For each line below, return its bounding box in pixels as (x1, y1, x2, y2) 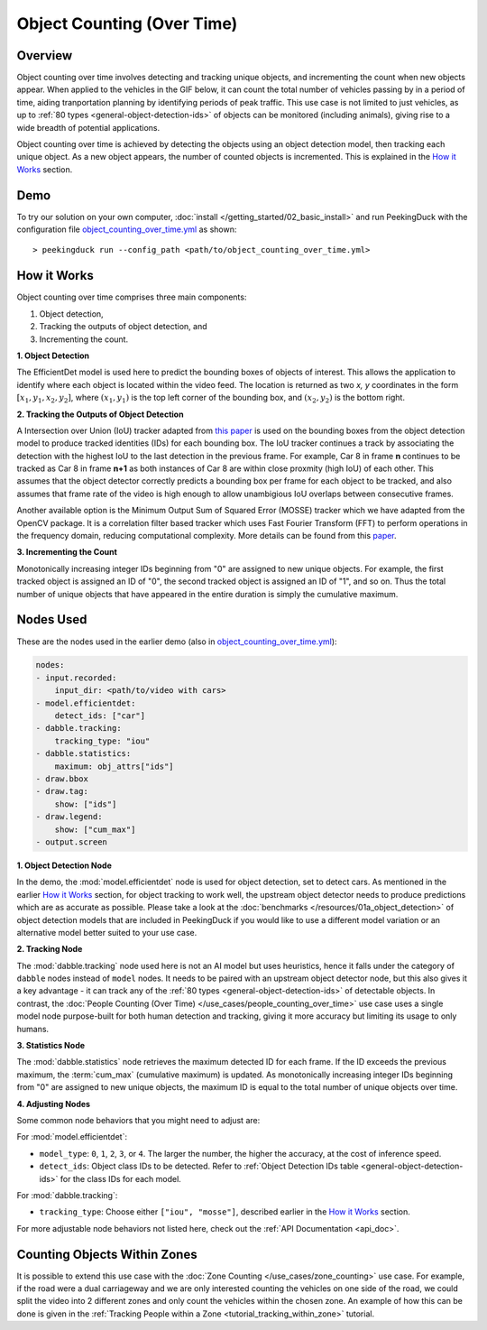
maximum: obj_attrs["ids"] (54, 761, 175, 771)
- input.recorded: (35, 672, 117, 683)
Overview (16, 48, 73, 63)
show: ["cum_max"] (54, 824, 136, 835)
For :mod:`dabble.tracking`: (16, 1189, 118, 1200)
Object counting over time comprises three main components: (16, 291, 247, 302)
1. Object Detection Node (16, 860, 112, 871)
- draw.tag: (35, 786, 89, 797)
